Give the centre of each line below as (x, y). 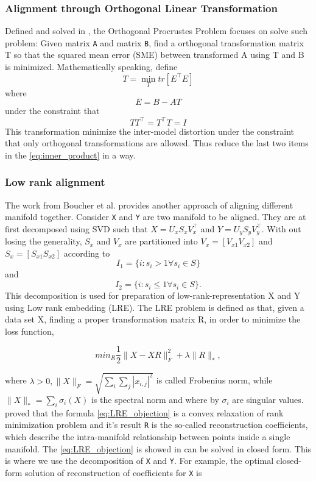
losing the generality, (44, 241)
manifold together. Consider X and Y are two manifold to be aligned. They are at (156, 217)
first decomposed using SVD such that (76, 228)
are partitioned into (161, 241)
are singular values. (268, 400)
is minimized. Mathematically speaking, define (91, 67)
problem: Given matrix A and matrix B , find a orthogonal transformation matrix (154, 42)
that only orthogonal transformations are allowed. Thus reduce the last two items (157, 143)
